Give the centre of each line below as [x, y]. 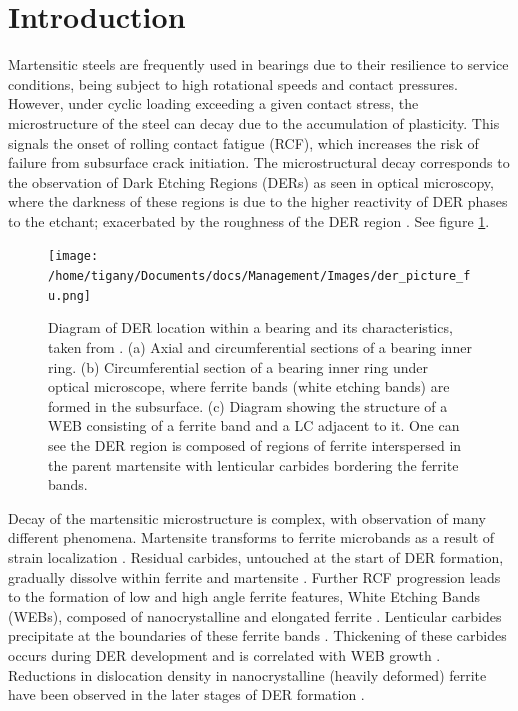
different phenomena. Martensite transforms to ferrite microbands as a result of [251, 537]
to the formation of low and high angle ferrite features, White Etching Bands [244, 596]
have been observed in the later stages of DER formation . [186, 694]
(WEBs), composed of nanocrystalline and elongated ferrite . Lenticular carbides [255, 615]
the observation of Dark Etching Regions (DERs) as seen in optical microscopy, [251, 181]
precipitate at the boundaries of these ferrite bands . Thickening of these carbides [257, 635]
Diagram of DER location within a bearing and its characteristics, [250, 327]
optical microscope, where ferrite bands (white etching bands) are [249, 386]
